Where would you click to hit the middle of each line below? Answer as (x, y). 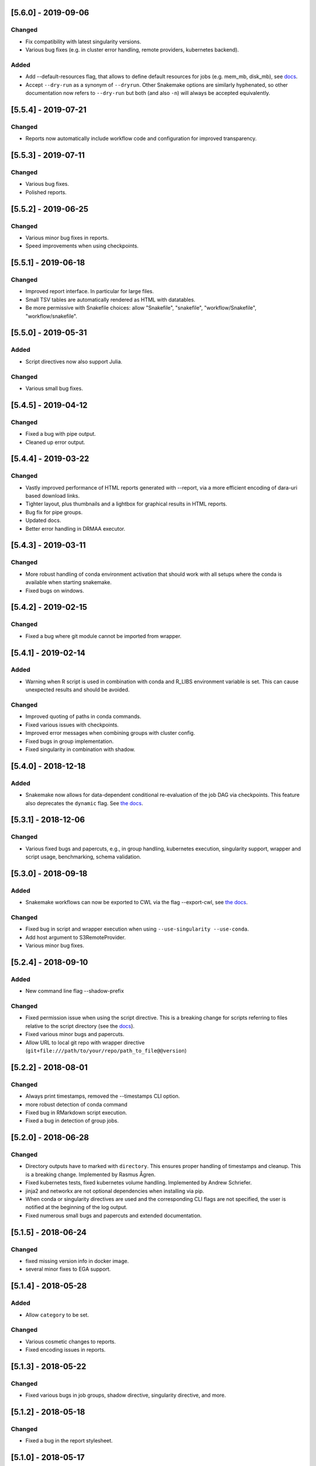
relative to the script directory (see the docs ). (80, 1026)
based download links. (53, 496)
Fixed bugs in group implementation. (70, 741)
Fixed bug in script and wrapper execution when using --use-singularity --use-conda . (137, 929)
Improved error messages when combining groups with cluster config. (110, 733)
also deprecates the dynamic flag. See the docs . (84, 803)
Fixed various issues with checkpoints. (72, 725)
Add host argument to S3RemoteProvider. (75, 937)
